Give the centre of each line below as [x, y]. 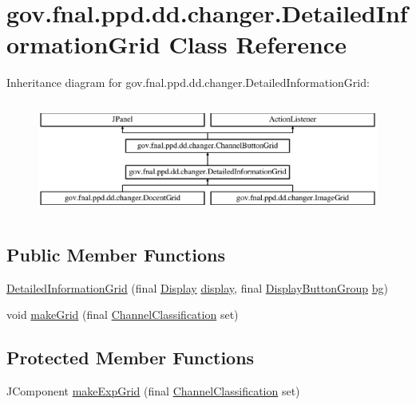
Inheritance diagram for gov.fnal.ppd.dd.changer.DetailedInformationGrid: [188, 83]
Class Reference [258, 44]
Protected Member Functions [131, 358]
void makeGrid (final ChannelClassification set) [123, 315]
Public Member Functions [116, 254]
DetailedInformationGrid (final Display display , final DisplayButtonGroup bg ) [197, 287]
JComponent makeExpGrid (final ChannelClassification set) [153, 391]
